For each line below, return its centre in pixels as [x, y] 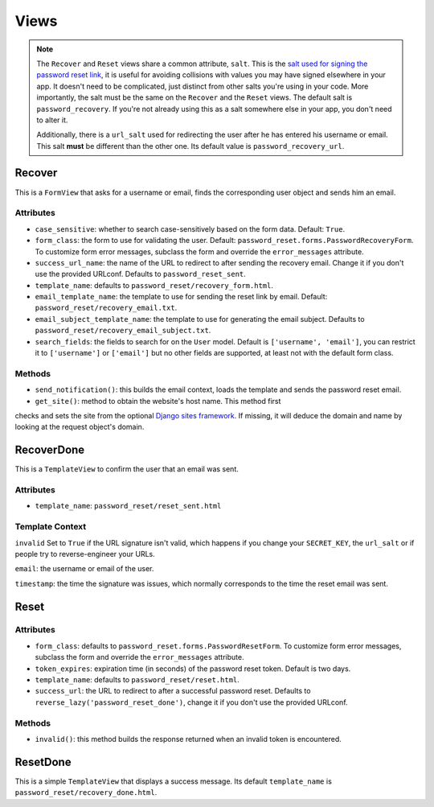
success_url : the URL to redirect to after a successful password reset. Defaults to [173, 691]
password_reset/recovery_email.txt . [106, 308]
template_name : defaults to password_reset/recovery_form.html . [154, 285]
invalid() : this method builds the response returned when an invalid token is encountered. [188, 739]
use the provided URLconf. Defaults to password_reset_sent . [141, 274]
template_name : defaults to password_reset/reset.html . [137, 680]
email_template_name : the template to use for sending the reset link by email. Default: [181, 297]
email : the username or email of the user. [84, 569]
